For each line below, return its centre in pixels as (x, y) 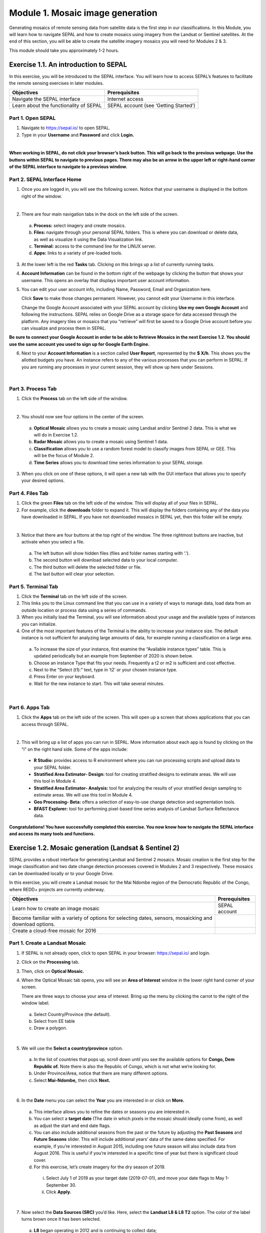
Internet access (125, 99)
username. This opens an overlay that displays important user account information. (106, 280)
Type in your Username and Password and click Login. (78, 135)
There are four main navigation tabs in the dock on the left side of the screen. (100, 214)
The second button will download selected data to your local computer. (106, 560)
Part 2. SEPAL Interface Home (45, 179)
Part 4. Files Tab (29, 493)
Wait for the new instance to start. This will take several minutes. (99, 684)
